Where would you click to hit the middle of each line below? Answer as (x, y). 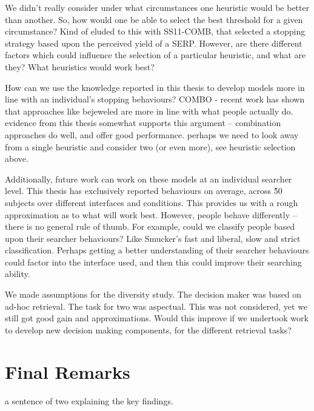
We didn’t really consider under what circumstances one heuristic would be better (157, 7)
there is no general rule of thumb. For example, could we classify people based (150, 226)
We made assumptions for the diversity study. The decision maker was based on (153, 294)
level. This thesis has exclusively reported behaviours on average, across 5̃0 (144, 191)
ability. (18, 274)
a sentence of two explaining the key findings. (89, 400)
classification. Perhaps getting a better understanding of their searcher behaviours (157, 250)
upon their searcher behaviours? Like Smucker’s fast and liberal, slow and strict (153, 238)
